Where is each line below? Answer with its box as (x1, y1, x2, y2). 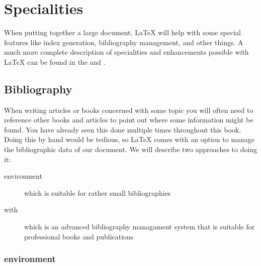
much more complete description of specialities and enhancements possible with (4, 47, 249, 57)
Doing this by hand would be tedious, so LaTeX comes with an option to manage (4, 134, 255, 145)
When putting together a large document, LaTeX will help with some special (4, 27, 241, 38)
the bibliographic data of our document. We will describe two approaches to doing (4, 144, 257, 155)
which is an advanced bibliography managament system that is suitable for (24, 221, 255, 232)
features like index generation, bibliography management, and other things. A (4, 37, 243, 47)
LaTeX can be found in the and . (4, 56, 106, 67)
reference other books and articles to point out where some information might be (4, 114, 253, 125)
